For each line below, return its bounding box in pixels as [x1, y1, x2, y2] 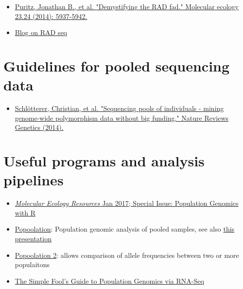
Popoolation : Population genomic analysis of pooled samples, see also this [15, 224, 235, 234]
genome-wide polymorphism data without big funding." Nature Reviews [15, 112, 229, 123]
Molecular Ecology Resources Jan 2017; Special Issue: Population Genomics [15, 198, 239, 208]
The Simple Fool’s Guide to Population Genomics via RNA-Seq [15, 275, 204, 286]
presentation [15, 233, 52, 243]
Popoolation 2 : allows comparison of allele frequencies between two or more [15, 250, 239, 260]
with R [15, 207, 35, 217]
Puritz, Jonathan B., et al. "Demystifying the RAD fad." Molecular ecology [15, 1, 239, 11]
